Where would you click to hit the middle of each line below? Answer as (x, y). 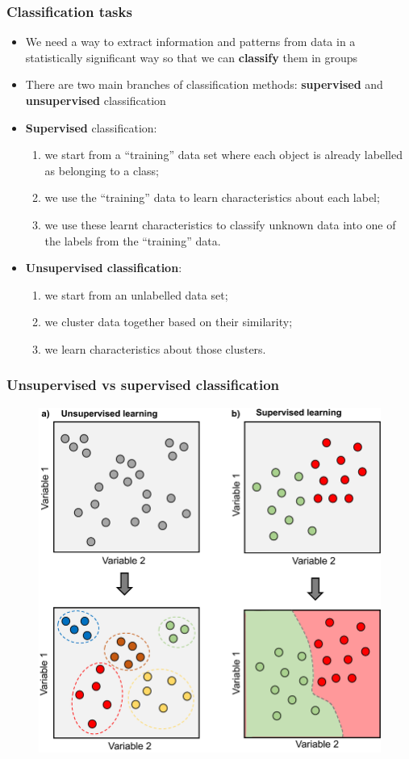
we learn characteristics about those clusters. (155, 348)
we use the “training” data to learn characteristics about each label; (212, 197)
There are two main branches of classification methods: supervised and (204, 84)
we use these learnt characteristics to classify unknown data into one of (220, 224)
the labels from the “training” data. (133, 240)
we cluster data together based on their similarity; (169, 322)
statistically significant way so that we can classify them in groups (192, 57)
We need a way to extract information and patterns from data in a (190, 42)
